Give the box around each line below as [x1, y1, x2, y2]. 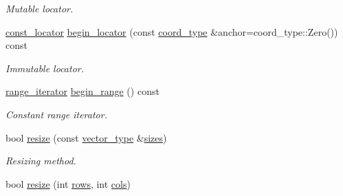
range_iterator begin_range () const [5, 84, 159, 98]
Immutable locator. [5, 61, 85, 75]
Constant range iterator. [5, 107, 107, 121]
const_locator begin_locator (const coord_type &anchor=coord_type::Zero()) [5, 24, 338, 39]
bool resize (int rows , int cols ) [5, 176, 131, 190]
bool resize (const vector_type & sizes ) [5, 130, 167, 144]
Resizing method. [5, 153, 76, 168]
